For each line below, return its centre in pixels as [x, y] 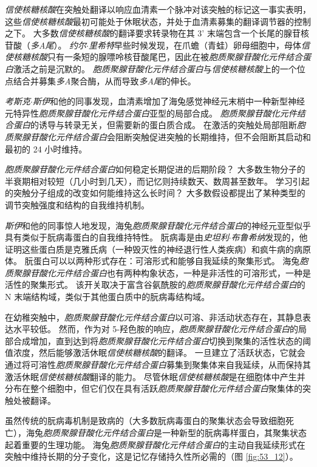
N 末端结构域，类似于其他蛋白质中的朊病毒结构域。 [107, 297]
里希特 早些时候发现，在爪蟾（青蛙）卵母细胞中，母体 [195, 45]
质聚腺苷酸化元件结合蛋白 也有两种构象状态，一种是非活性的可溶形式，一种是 [158, 272]
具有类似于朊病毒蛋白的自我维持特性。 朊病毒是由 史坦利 [117, 237]
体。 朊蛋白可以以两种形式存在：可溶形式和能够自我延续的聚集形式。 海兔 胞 [157, 261]
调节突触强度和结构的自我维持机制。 [77, 204]
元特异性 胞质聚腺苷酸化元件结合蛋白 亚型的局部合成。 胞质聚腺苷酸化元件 [151, 113]
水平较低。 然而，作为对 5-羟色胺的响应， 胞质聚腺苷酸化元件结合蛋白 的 [155, 329]
